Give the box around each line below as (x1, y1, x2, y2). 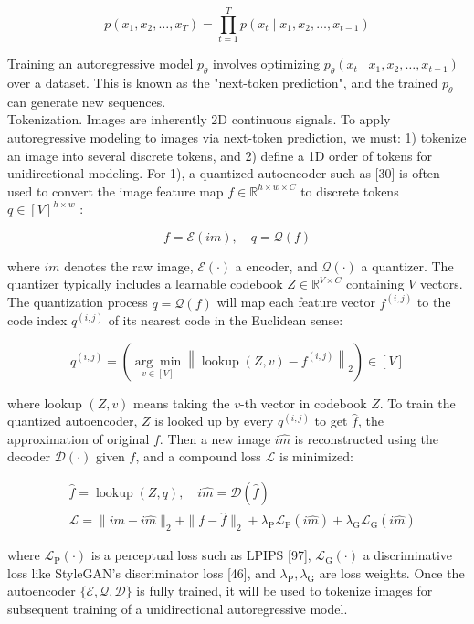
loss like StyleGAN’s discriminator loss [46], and (7, 563, 276, 582)
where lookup (7, 393, 82, 412)
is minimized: (279, 447, 353, 466)
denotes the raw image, (64, 256, 194, 275)
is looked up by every (154, 411, 274, 430)
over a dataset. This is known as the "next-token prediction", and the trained (7, 72, 438, 91)
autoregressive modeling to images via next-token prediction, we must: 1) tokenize (7, 127, 467, 146)
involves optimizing (213, 54, 321, 73)
